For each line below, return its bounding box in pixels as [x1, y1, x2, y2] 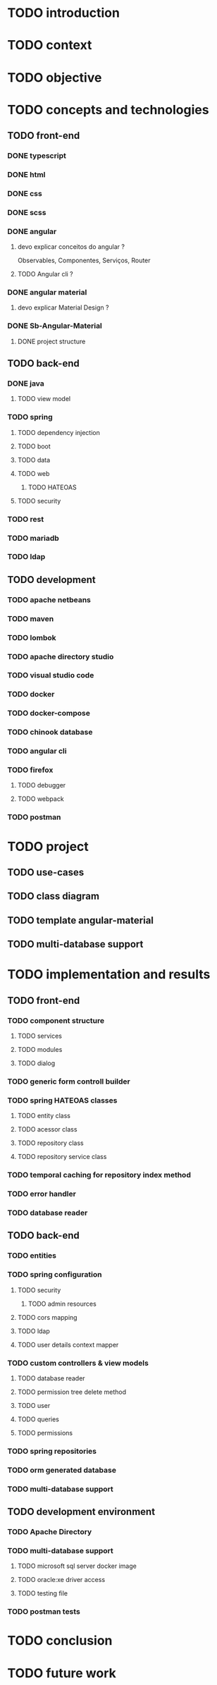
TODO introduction [7, 5, 120, 21]
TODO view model [17, 395, 71, 403]
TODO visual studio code [7, 670, 94, 680]
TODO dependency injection [17, 428, 101, 436]
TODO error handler [7, 1189, 76, 1199]
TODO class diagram [7, 890, 100, 902]
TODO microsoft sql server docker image [17, 1562, 137, 1570]
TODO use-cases [7, 866, 85, 878]
